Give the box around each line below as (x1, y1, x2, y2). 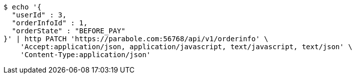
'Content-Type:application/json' (20, 51, 151, 59)
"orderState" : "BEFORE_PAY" (11, 27, 126, 35)
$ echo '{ (3, 3, 41, 11)
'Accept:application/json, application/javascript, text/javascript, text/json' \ (20, 43, 353, 51)
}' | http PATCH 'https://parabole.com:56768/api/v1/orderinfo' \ (3, 35, 269, 43)
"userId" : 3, (11, 11, 67, 19)
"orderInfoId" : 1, (11, 19, 88, 27)
